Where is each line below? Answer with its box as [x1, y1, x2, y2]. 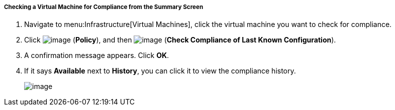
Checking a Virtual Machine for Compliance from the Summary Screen [4, 3, 204, 10]
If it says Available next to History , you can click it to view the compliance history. [24, 66, 296, 75]
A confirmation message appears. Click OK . [24, 51, 169, 60]
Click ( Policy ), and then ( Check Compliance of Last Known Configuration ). [24, 35, 336, 44]
